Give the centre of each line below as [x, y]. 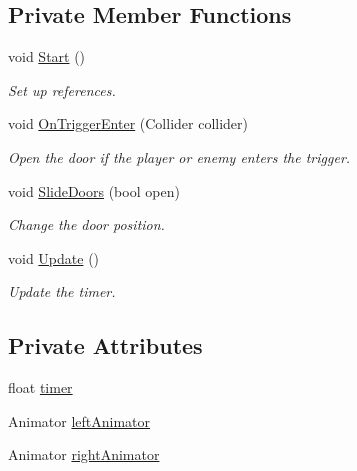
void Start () [47, 56]
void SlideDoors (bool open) [94, 190]
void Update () [54, 257]
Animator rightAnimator [84, 454]
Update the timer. [62, 291]
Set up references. [62, 89]
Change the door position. [86, 224]
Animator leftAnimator [79, 420]
